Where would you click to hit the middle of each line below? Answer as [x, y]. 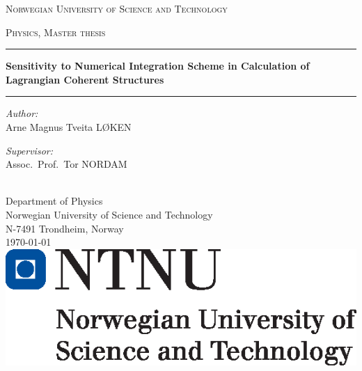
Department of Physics [54, 201]
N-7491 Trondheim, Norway [65, 228]
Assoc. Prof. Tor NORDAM [66, 164]
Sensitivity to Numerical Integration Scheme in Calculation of [158, 66]
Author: [22, 113]
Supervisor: [29, 150]
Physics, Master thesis [56, 32]
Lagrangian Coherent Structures [85, 79]
